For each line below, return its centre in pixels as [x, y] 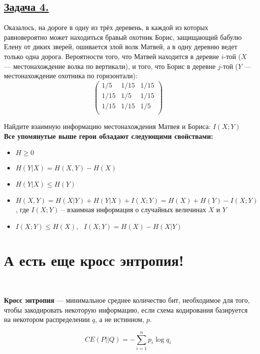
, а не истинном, [120, 319]
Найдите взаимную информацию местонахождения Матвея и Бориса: [107, 126]
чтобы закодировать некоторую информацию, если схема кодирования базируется [126, 309]
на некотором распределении [47, 319]
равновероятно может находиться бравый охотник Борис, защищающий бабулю [123, 37]
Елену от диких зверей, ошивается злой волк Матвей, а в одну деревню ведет [121, 47]
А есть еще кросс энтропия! [94, 260]
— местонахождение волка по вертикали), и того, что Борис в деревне [110, 66]
